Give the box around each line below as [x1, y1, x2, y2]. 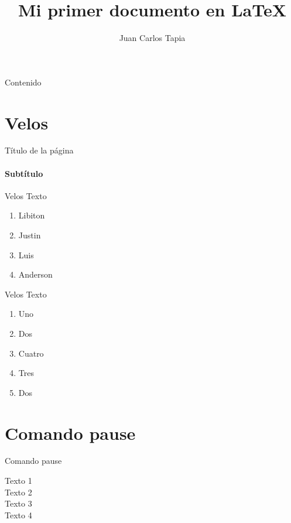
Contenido [5, 76, 42, 88]
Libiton [18, 209, 45, 221]
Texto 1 [5, 474, 32, 487]
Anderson [18, 268, 53, 281]
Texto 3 [5, 497, 32, 510]
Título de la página [5, 144, 74, 156]
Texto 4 [5, 508, 32, 521]
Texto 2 [5, 486, 32, 498]
